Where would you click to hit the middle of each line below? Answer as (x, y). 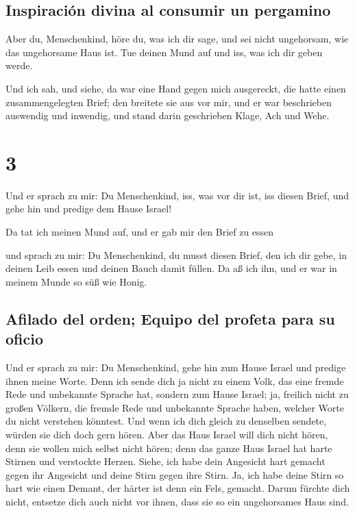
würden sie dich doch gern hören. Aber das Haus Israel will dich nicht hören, (167, 435)
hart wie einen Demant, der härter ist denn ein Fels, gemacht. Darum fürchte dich (178, 488)
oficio (24, 339)
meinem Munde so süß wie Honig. (76, 281)
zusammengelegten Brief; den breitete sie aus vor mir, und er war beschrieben (169, 102)
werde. (19, 65)
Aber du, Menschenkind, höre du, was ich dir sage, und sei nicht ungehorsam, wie (177, 39)
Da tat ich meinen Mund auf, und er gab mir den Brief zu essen (140, 232)
